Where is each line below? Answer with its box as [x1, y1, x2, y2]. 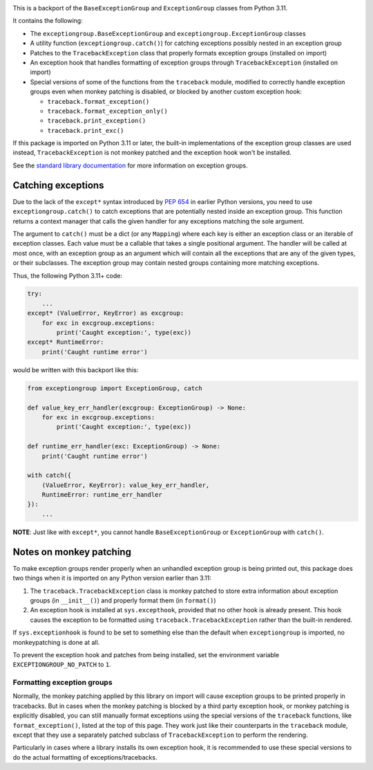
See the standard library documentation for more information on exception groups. [12, 161, 248, 169]
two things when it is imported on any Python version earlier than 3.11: [12, 574, 212, 583]
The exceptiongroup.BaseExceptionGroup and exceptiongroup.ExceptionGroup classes [30, 29, 307, 37]
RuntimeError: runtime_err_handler [41, 491, 162, 499]
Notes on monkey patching [12, 546, 131, 558]
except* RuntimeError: [27, 338, 104, 346]
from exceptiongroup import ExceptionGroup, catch [27, 384, 203, 392]
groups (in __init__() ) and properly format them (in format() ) [30, 596, 217, 605]
